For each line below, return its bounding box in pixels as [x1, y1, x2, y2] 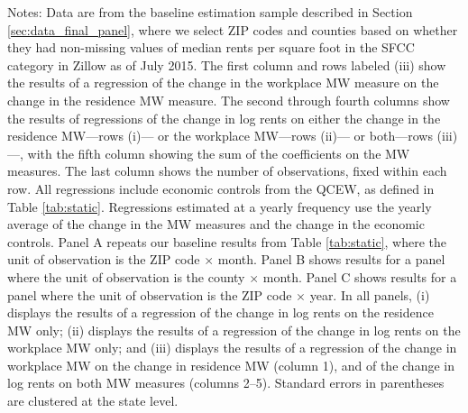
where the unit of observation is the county [7, 267, 245, 286]
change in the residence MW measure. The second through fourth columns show [7, 90, 450, 109]
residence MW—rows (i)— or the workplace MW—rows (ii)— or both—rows [7, 126, 433, 145]
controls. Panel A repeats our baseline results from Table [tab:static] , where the [7, 232, 446, 251]
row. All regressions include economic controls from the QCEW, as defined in [7, 179, 435, 197]
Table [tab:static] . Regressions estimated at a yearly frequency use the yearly [7, 197, 432, 216]
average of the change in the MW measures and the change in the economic [7, 215, 425, 234]
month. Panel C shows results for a [262, 267, 457, 286]
